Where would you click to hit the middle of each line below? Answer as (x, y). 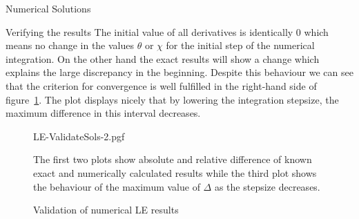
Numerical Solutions (48, 8)
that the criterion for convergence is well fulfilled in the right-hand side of (161, 85)
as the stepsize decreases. (267, 186)
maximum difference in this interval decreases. (103, 113)
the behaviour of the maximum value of (117, 186)
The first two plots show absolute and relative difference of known (173, 159)
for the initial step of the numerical (240, 45)
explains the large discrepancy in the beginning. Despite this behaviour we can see (179, 72)
